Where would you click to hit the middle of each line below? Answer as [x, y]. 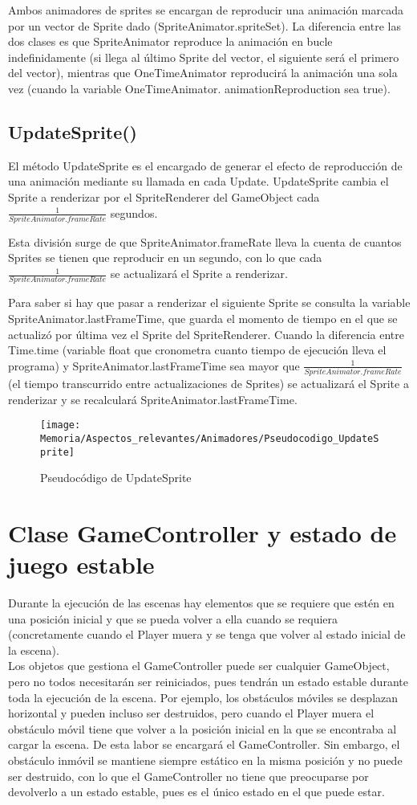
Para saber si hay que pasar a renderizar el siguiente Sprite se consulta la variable [209, 302]
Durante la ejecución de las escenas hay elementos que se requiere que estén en [201, 603]
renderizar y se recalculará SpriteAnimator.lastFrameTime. [153, 399]
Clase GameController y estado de [202, 532]
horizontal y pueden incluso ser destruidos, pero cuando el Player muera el [191, 713]
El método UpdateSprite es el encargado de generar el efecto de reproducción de [205, 165]
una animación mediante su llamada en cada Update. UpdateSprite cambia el [198, 181]
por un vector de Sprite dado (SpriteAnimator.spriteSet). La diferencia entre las [204, 25]
